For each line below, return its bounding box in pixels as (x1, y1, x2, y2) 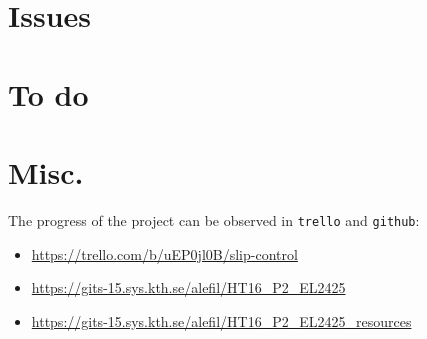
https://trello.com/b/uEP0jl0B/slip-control (31, 243, 298, 264)
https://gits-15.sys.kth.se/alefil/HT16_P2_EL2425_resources (31, 310, 412, 331)
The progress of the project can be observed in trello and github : (8, 209, 420, 230)
